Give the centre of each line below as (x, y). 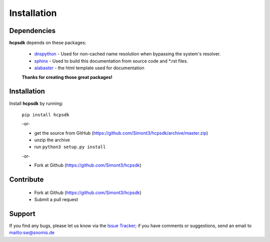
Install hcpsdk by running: (36, 103)
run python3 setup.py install (70, 147)
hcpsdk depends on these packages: (48, 43)
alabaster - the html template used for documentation (89, 68)
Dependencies (32, 31)
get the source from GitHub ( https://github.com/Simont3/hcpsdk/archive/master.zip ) (121, 133)
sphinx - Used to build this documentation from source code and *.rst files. (111, 61)
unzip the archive (52, 140)
